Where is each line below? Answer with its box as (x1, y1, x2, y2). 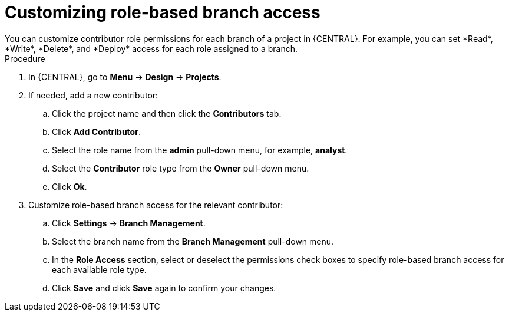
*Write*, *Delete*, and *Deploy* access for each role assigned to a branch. (5, 43, 298, 54)
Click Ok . (52, 181, 87, 192)
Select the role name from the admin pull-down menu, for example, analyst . (52, 144, 348, 155)
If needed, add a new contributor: (28, 90, 158, 100)
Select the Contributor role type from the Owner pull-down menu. (52, 163, 309, 173)
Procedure (5, 53, 45, 64)
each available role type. (52, 264, 147, 275)
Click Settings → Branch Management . (52, 218, 206, 228)
